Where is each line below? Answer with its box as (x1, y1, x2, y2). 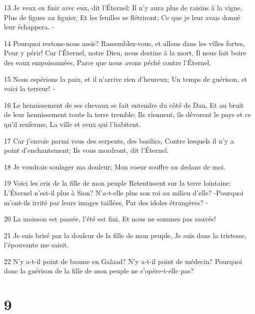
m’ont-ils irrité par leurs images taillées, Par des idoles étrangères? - (4, 197, 208, 207)
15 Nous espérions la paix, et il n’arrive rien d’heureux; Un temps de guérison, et (4, 73, 247, 84)
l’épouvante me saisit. (4, 240, 69, 250)
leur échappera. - (4, 22, 54, 32)
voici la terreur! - (4, 83, 55, 94)
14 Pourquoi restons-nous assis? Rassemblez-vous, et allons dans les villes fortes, (4, 38, 245, 48)
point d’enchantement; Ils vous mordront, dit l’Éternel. (4, 145, 169, 155)
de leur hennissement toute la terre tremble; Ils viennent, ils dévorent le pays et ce (4, 109, 251, 120)
